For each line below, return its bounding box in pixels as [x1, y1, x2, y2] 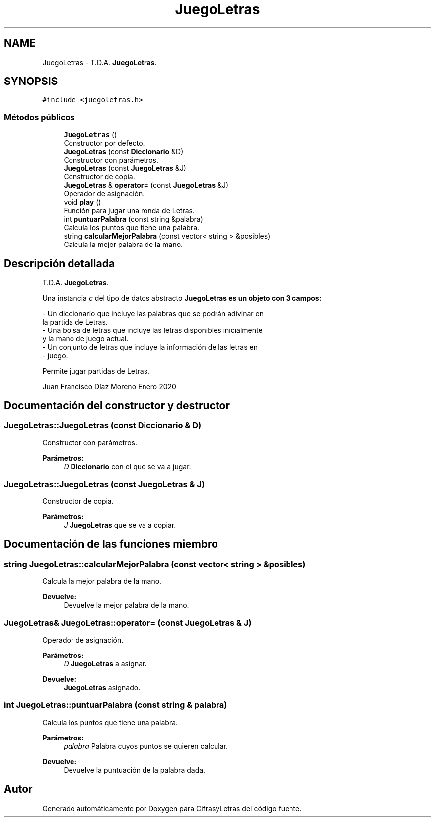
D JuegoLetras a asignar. [64, 659, 147, 668]
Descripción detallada [4, 257, 115, 270]
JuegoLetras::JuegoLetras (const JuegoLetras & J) [4, 479, 205, 489]
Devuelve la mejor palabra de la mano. [64, 601, 189, 610]
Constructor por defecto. [64, 139, 145, 148]
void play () [64, 198, 101, 207]
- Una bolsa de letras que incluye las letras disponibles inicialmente [42, 326, 263, 335]
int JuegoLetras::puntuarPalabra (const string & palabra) [4, 700, 227, 710]
